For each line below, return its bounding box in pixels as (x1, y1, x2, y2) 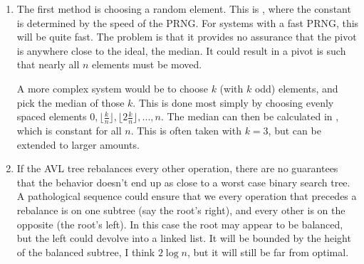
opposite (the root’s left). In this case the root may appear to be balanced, (16, 216, 343, 231)
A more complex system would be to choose (16, 80, 208, 95)
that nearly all (16, 57, 80, 72)
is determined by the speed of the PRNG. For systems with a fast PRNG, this (16, 15, 359, 30)
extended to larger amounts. (16, 137, 140, 152)
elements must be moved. (92, 57, 202, 72)
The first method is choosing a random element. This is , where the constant (16, 1, 351, 16)
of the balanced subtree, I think (16, 244, 155, 259)
